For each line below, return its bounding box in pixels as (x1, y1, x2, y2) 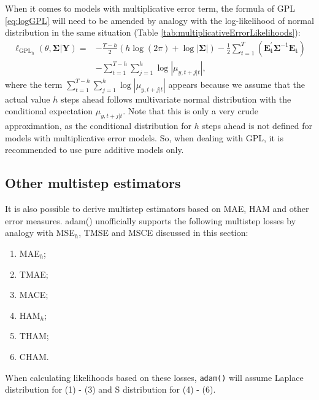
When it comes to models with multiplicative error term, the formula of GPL (5, 2, 295, 14)
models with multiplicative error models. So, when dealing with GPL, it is (5, 131, 283, 144)
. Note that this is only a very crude (123, 104, 258, 117)
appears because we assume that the (168, 77, 305, 90)
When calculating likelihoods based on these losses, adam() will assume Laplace (5, 371, 304, 383)
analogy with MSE (5, 226, 75, 239)
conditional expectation (5, 104, 93, 117)
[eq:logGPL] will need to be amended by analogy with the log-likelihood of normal (5, 14, 314, 26)
